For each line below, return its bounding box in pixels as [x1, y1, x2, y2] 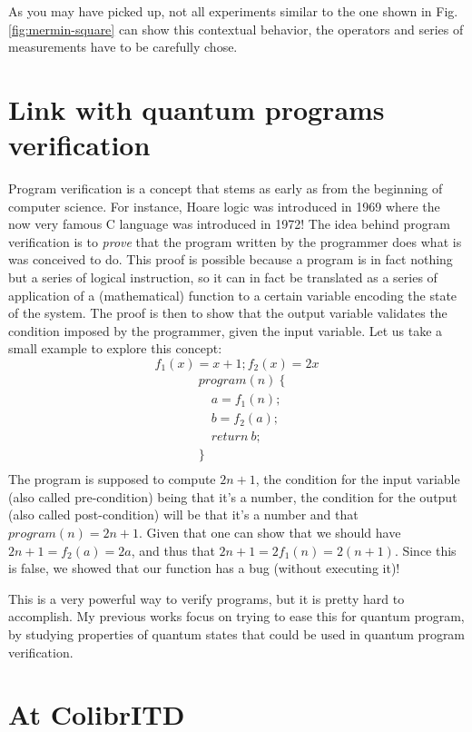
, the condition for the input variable [255, 470, 460, 489]
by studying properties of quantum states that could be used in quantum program [8, 624, 466, 643]
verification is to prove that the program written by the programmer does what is [8, 232, 462, 251]
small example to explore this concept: [8, 339, 222, 358]
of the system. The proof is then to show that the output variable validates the [8, 303, 447, 322]
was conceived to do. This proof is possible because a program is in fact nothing [8, 250, 453, 269]
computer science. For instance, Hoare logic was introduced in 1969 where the [8, 196, 440, 215]
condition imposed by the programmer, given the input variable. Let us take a [8, 321, 443, 340]
